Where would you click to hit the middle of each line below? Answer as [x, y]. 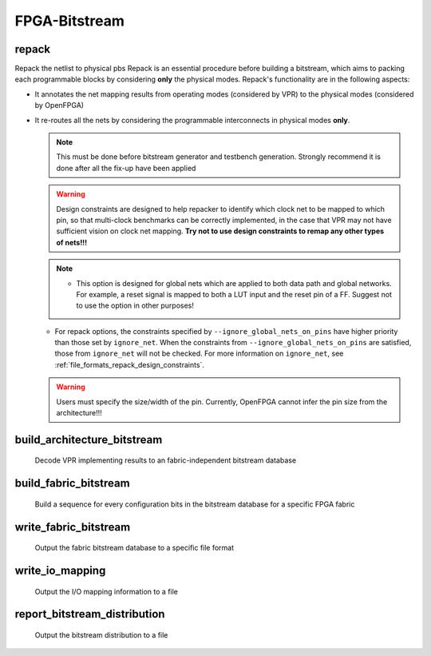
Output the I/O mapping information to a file [107, 591]
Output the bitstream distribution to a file [101, 635]
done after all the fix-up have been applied [126, 168]
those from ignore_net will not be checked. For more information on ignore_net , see [199, 354]
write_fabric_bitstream [73, 527]
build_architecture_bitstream [89, 439]
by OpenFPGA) [59, 105]
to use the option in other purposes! [135, 306]
